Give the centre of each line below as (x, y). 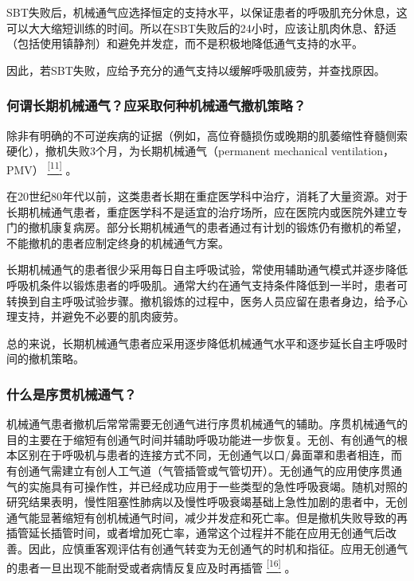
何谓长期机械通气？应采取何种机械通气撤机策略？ (156, 105)
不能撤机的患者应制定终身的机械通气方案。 (118, 242)
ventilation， (362, 151)
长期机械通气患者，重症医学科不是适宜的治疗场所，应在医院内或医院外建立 (201, 211)
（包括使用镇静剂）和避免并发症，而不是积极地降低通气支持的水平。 (185, 43)
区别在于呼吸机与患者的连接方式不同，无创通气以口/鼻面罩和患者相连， (204, 455)
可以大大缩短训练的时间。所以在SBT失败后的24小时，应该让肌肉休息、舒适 (201, 27)
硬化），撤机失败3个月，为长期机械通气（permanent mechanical (167, 151)
